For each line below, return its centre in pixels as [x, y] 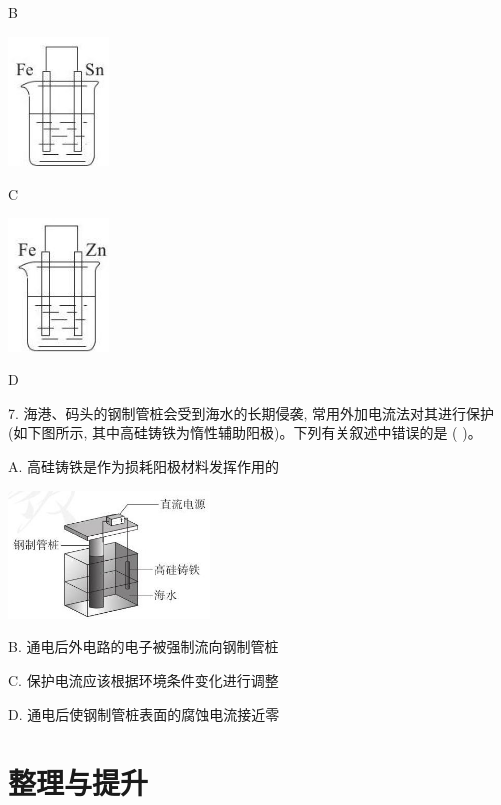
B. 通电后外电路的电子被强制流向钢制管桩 [143, 646]
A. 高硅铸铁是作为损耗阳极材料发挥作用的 [144, 466]
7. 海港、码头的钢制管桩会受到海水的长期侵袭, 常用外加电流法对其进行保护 [251, 412]
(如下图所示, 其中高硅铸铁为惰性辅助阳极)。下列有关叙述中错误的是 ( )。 [245, 432]
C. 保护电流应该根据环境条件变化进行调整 [143, 679]
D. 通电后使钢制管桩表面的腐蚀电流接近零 [144, 713]
